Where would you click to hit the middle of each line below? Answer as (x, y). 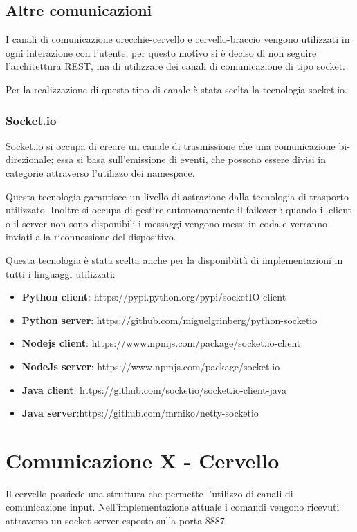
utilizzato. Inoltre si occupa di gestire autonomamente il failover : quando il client (178, 210)
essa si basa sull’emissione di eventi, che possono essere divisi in (191, 159)
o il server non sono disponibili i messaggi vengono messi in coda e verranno (167, 223)
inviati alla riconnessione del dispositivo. (91, 237)
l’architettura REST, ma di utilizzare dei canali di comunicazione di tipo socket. (175, 66)
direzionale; (30, 159)
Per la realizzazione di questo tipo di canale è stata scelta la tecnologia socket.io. (177, 89)
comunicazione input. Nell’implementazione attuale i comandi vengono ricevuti (173, 507)
